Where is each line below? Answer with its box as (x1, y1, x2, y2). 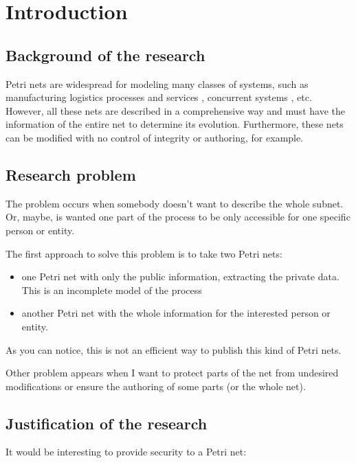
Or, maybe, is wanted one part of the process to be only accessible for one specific (5, 210, 351, 224)
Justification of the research (5, 412, 208, 433)
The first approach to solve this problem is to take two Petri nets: (5, 246, 282, 260)
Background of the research (5, 44, 205, 65)
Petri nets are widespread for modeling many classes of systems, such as (5, 76, 309, 91)
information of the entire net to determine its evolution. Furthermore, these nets (5, 117, 344, 131)
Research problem (5, 163, 136, 185)
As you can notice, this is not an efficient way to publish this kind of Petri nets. (5, 342, 342, 357)
